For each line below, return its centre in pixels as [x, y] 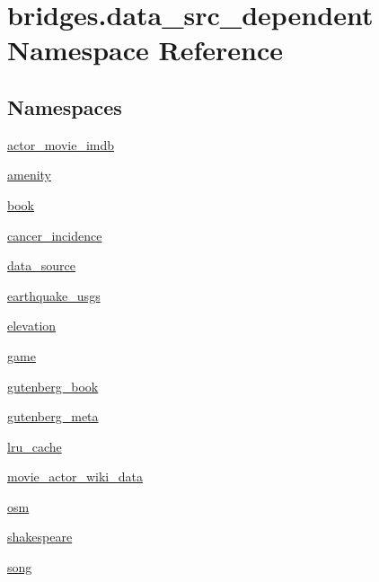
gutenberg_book [53, 386]
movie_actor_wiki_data [75, 476]
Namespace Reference [145, 50]
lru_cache [35, 446]
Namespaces [65, 106]
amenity [29, 175]
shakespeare [40, 537]
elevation [32, 326]
